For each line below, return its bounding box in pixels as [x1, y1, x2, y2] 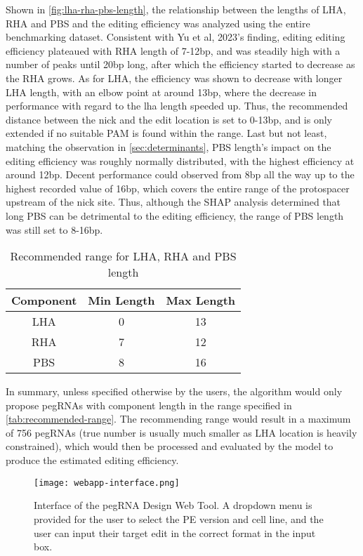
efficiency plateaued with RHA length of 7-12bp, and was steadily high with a [6, 43, 341, 58]
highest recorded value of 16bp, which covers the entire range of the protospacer [6, 180, 350, 195]
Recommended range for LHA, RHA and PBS [10, 248, 237, 265]
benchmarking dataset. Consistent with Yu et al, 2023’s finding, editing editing [6, 29, 345, 44]
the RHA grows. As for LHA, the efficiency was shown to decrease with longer [6, 70, 343, 85]
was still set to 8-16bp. [6, 222, 103, 237]
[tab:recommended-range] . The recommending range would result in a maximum [6, 411, 351, 426]
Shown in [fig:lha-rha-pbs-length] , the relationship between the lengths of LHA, [6, 2, 346, 16]
